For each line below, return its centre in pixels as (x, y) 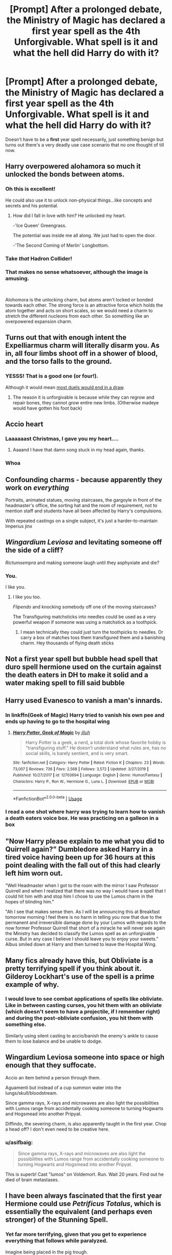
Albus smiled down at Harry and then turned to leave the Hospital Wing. (81, 944)
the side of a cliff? (35, 550)
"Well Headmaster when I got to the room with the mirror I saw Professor (82, 885)
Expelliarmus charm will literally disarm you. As (82, 346)
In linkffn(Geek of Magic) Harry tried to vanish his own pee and (85, 715)
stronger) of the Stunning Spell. (57, 1220)
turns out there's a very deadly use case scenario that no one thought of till (85, 145)
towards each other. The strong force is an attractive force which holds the (84, 305)
